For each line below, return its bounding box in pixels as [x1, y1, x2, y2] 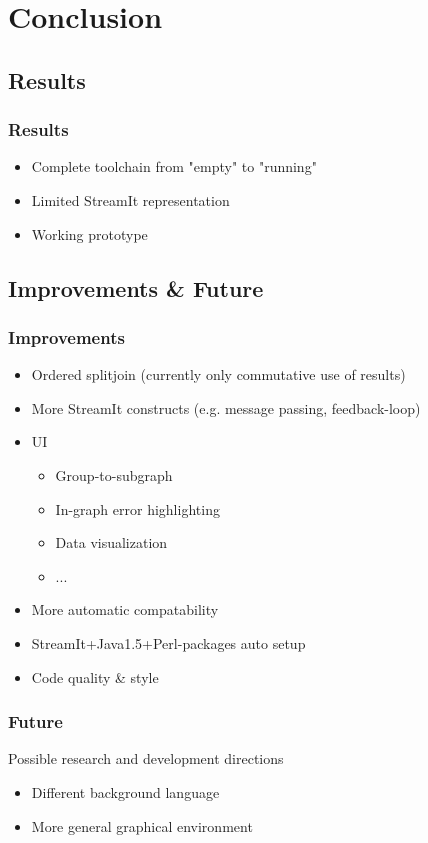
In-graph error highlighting [55, 498, 220, 519]
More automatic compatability [31, 599, 219, 620]
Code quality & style [31, 666, 159, 687]
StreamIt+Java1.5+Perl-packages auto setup [31, 632, 306, 653]
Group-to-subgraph [55, 464, 173, 485]
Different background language [31, 781, 220, 802]
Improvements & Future [8, 272, 264, 303]
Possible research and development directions [8, 748, 284, 769]
